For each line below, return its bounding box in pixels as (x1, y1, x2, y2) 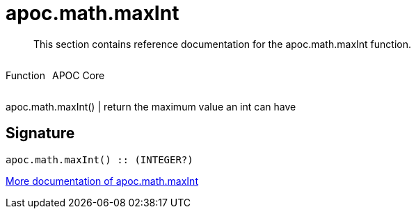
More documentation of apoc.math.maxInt (6, 174, 198, 187)
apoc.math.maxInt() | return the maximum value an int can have (6, 100, 296, 113)
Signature (6, 124, 75, 142)
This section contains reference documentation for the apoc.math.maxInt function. (33, 38, 411, 50)
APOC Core (51, 69, 105, 81)
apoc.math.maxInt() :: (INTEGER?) (6, 154, 193, 165)
